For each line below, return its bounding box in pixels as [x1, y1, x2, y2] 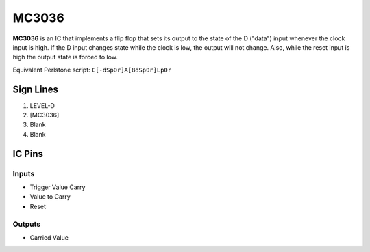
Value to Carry [29, 193, 71, 201]
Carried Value [29, 233, 69, 242]
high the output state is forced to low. [12, 53, 118, 61]
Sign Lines [12, 83, 58, 95]
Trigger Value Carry [29, 183, 86, 191]
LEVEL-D [29, 101, 55, 109]
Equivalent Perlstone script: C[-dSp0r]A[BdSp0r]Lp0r [12, 66, 171, 74]
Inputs [12, 169, 35, 178]
